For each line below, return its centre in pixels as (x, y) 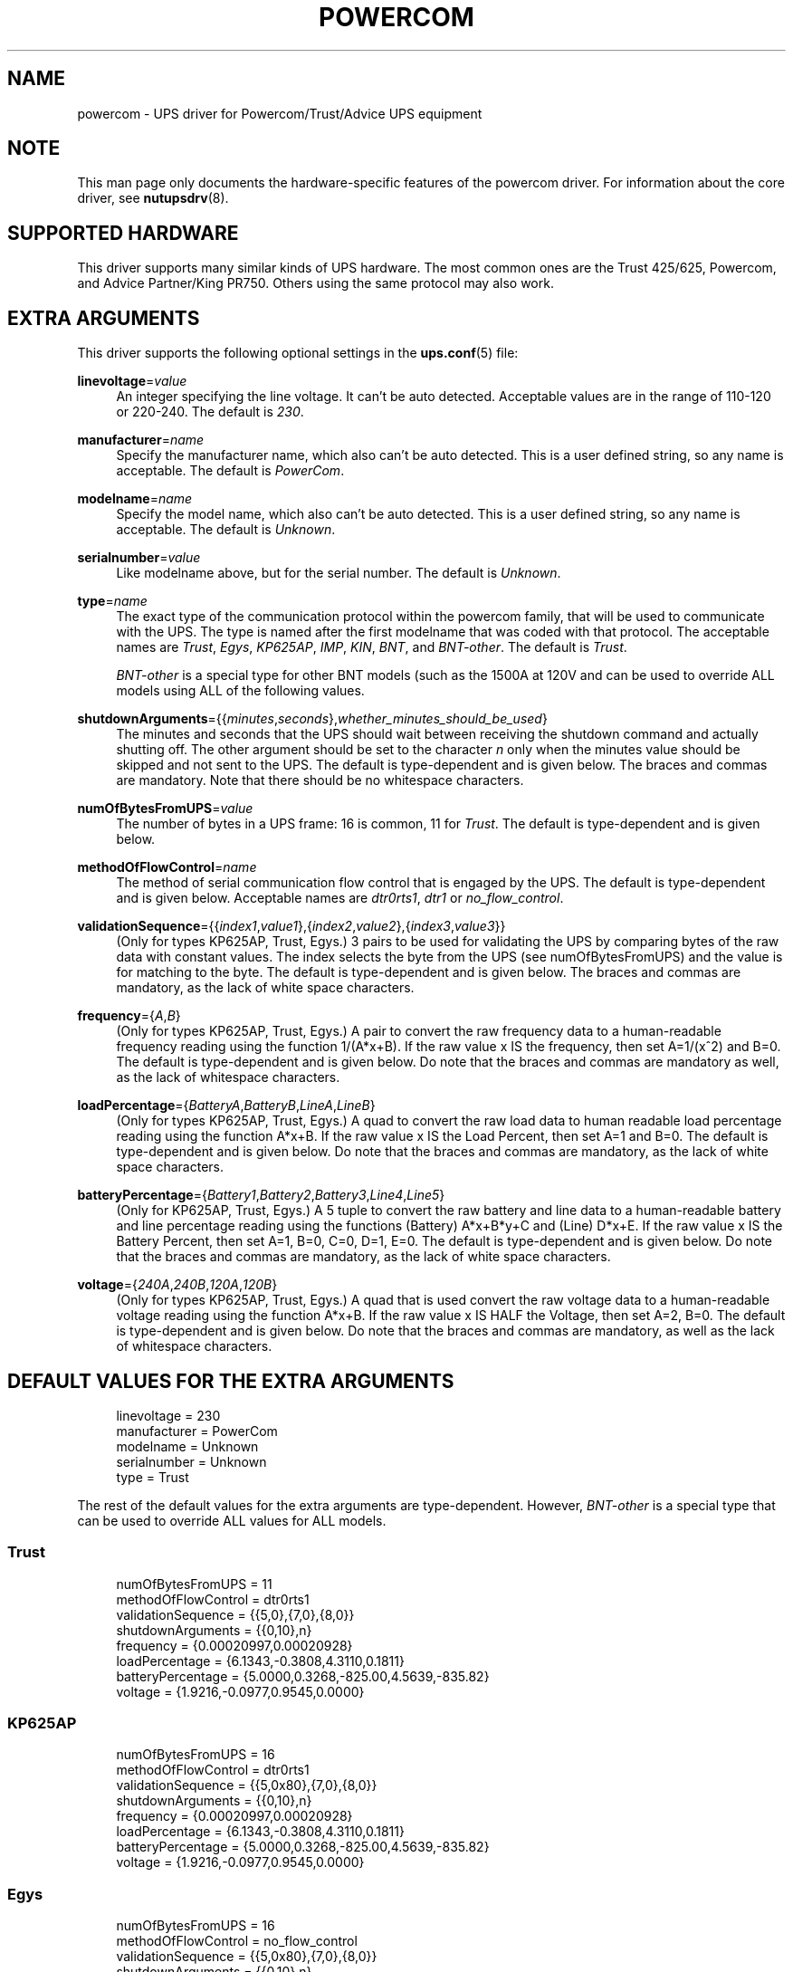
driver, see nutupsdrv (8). (153, 198)
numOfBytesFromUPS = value (165, 809)
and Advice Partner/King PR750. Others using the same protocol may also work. (315, 283)
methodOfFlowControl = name (167, 867)
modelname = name (135, 499)
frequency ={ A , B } (129, 1016)
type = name (112, 601)
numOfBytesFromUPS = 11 (194, 1584)
